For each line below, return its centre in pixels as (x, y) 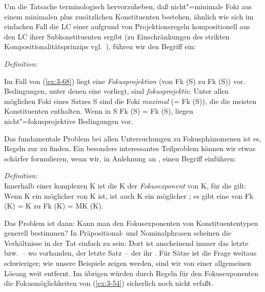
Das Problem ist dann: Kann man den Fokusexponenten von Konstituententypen (131, 223)
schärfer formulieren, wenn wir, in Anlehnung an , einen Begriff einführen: (120, 158)
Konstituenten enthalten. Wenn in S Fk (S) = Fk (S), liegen (99, 111)
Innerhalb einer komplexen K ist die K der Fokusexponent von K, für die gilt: (125, 185)
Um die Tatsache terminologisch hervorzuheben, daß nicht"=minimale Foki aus (128, 6)
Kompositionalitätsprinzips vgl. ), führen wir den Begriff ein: (100, 46)
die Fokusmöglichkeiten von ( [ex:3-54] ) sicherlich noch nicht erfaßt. (109, 283)
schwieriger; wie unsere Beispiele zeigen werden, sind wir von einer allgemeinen (128, 263)
